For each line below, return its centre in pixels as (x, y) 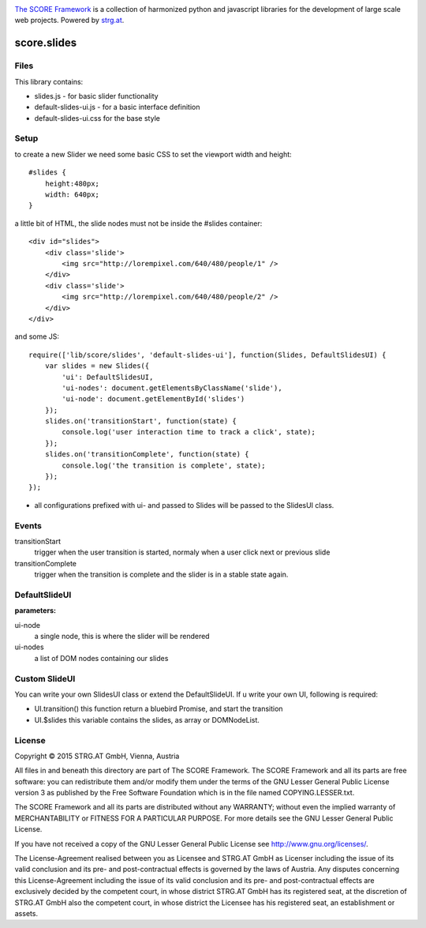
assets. (26, 913)
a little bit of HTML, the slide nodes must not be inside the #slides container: (138, 223)
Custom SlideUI (45, 678)
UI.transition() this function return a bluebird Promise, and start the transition (159, 709)
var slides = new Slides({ (97, 366)
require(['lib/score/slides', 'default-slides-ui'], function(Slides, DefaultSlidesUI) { (207, 355)
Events (28, 525)
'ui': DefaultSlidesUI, (108, 377)
